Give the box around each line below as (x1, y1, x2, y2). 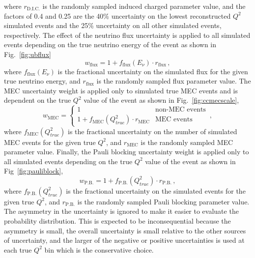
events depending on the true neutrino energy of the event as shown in (4, 39, 217, 50)
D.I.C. (27, 6, 40, 12)
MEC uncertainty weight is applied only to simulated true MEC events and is (4, 85, 238, 95)
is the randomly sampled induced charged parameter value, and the (42, 1, 246, 11)
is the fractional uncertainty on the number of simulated (68, 126, 237, 136)
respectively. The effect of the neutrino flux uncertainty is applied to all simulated (4, 29, 251, 40)
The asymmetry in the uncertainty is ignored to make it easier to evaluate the (4, 206, 239, 216)
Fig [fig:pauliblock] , (4, 166, 63, 176)
